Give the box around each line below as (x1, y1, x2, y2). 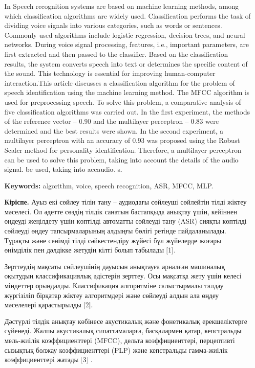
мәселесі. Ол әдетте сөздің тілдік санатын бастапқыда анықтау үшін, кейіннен (4, 206, 237, 216)
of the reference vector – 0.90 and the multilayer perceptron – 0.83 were (4, 116, 219, 126)
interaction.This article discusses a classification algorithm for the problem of (4, 77, 235, 88)
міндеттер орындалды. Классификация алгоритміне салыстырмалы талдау (4, 280, 224, 291)
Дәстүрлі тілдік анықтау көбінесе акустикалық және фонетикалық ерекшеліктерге (4, 316, 248, 326)
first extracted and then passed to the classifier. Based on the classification (4, 48, 228, 59)
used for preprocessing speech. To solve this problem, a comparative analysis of (4, 96, 241, 107)
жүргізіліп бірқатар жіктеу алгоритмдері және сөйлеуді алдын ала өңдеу (4, 290, 219, 300)
